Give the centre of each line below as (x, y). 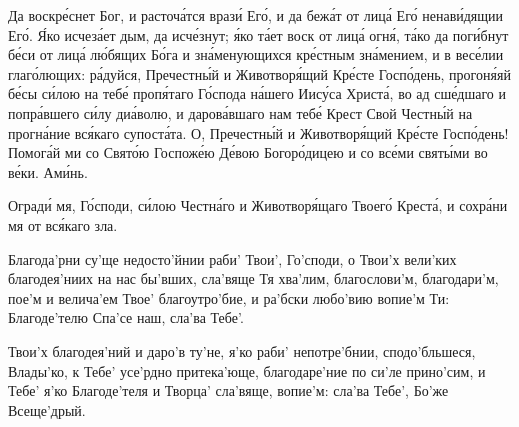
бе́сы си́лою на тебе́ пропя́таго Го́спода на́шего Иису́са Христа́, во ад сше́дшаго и (257, 93)
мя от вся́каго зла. (63, 224)
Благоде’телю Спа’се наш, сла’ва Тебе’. (126, 317)
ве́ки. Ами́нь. (48, 171)
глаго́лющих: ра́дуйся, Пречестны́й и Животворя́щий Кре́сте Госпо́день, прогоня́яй (259, 73)
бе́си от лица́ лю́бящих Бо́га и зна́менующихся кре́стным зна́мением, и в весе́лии (256, 54)
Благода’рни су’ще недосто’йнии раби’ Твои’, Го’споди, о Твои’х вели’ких (232, 258)
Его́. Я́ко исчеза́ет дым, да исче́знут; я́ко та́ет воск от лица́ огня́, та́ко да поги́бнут (258, 34)
